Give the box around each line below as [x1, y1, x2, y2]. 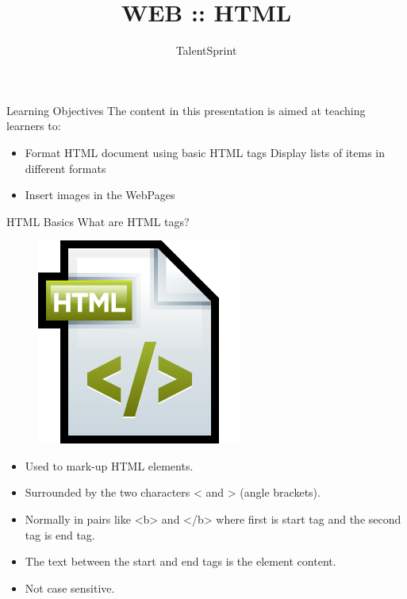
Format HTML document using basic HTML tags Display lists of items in [25, 144, 386, 160]
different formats [25, 159, 106, 176]
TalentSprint [175, 42, 237, 59]
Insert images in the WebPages [25, 186, 175, 203]
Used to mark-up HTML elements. [25, 457, 194, 474]
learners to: [6, 117, 61, 134]
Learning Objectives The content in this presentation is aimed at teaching [6, 102, 366, 118]
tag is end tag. [25, 526, 95, 543]
